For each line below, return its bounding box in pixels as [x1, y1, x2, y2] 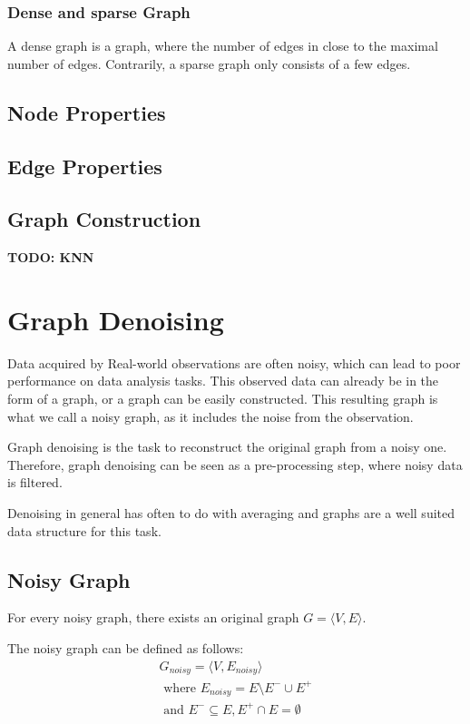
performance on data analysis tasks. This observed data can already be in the [7, 371, 439, 390]
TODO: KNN [7, 248, 94, 267]
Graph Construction [7, 205, 201, 233]
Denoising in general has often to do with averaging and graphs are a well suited [7, 504, 455, 523]
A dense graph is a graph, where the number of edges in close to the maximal [7, 36, 438, 55]
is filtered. [7, 473, 63, 492]
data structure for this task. [7, 521, 162, 540]
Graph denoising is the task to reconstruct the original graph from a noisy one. [7, 437, 447, 456]
